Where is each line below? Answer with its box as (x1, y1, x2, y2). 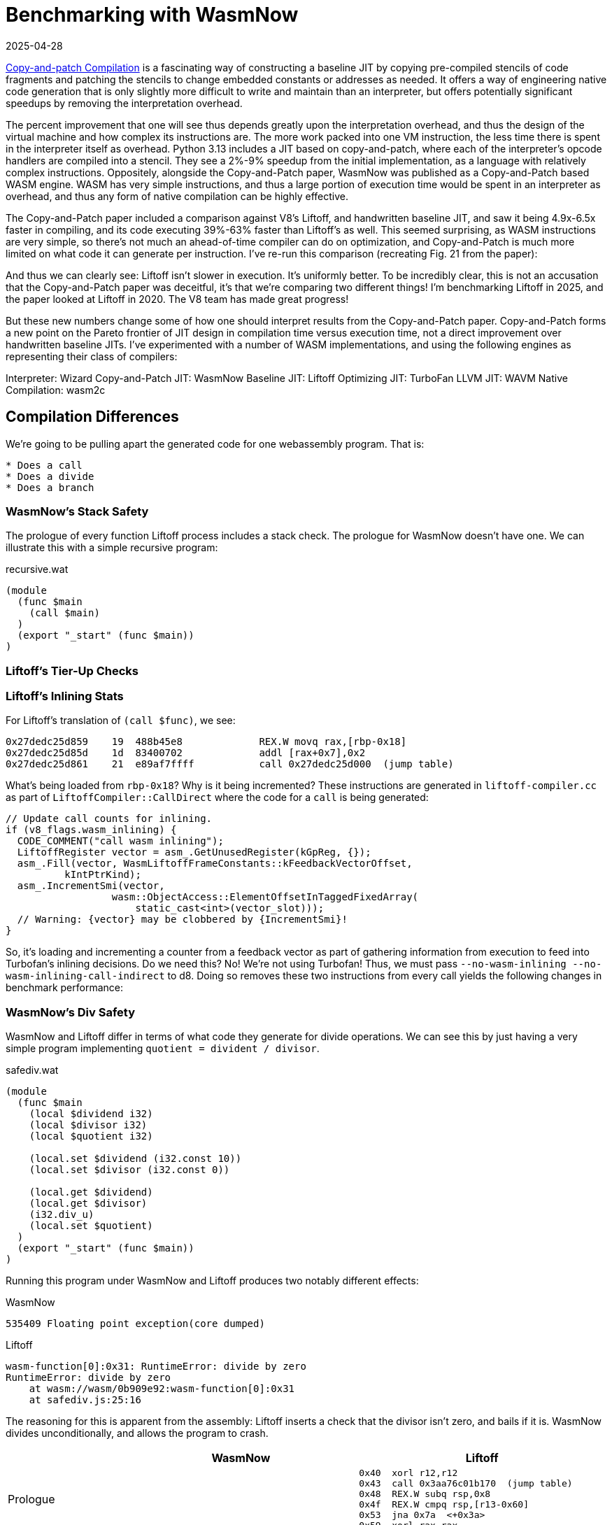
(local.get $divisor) (29, 1198, 148, 1210)
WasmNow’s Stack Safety (6, 504, 149, 518)
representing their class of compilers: (6, 350, 178, 362)
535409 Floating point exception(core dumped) (6, 1318, 265, 1330)
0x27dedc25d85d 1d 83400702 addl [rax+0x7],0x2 (6, 747, 366, 759)
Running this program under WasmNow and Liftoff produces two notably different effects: (6, 1275, 419, 1287)
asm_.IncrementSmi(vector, (17, 880, 165, 892)
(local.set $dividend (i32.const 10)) (29, 1153, 242, 1165)
